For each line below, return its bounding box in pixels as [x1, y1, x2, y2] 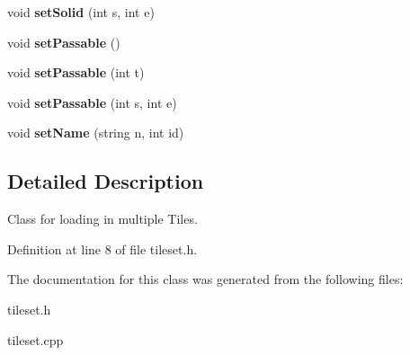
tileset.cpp [7, 330, 64, 349]
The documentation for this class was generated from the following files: [7, 270, 404, 288]
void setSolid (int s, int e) [7, 3, 155, 21]
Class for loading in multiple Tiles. [7, 209, 198, 228]
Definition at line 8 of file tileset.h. [7, 239, 198, 258]
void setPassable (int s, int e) [7, 93, 177, 111]
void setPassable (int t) [7, 63, 145, 82]
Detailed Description [7, 167, 204, 195]
